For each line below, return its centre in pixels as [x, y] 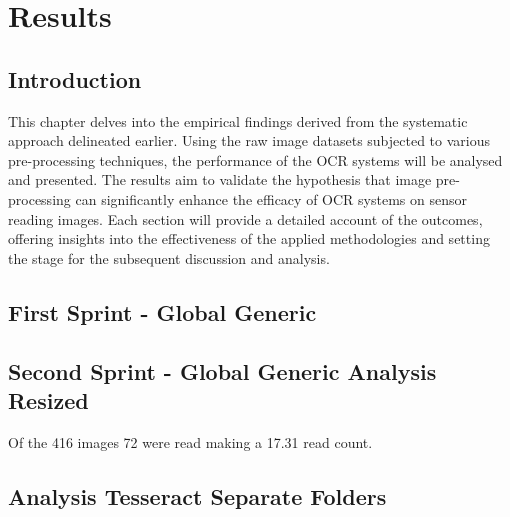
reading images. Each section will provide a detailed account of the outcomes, [245, 218]
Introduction [75, 78]
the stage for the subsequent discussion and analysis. [169, 257]
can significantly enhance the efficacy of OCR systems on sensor [271, 198]
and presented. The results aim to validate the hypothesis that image [220, 179]
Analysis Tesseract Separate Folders [197, 495]
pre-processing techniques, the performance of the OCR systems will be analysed [255, 159]
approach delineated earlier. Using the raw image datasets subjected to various [249, 140]
